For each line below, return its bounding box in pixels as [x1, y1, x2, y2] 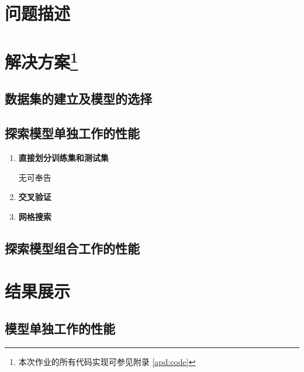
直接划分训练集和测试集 [18, 151, 109, 164]
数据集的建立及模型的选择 [5, 89, 152, 108]
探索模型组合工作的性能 [5, 239, 140, 257]
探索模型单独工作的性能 [5, 124, 140, 142]
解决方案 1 [5, 47, 78, 73]
